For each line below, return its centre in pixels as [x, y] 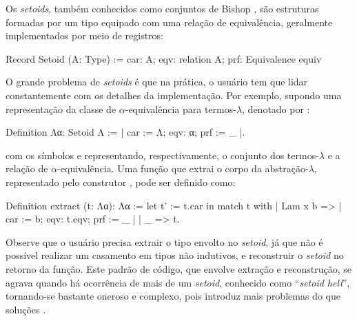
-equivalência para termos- [181, 108]
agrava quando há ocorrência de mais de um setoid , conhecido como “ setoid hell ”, [178, 282]
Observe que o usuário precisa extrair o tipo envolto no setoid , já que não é [164, 241]
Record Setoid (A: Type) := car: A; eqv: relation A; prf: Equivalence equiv [164, 58]
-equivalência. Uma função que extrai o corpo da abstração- [183, 168]
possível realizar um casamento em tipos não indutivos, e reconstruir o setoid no [175, 255]
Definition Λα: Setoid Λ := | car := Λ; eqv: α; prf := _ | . [125, 132]
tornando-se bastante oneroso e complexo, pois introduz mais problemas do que [173, 296]
